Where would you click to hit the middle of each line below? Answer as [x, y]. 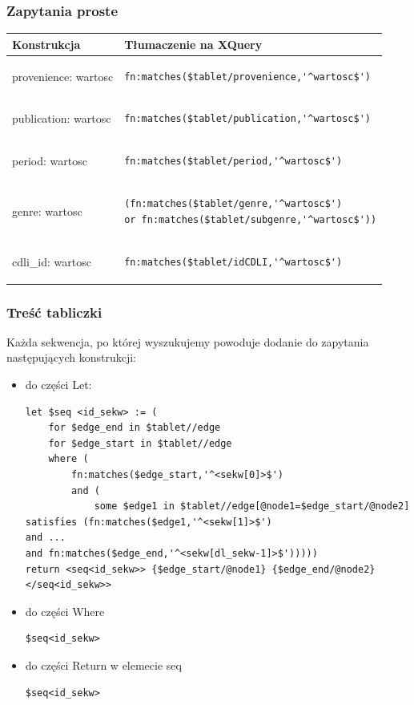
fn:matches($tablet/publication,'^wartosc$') [247, 119]
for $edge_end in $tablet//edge [135, 428]
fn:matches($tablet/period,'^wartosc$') [233, 162]
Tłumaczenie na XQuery [193, 44]
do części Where [65, 611]
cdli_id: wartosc [52, 261]
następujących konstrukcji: [71, 357]
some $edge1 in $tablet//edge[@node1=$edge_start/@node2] [252, 506]
